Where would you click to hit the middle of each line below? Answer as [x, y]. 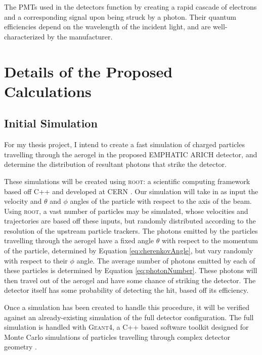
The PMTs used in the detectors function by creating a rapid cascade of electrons [130, 7]
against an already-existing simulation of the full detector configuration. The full [129, 317]
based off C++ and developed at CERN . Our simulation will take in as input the [131, 191]
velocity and [23, 201]
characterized [25, 36]
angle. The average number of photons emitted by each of [166, 260]
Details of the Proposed [89, 71]
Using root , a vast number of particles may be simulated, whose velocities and [126, 211]
